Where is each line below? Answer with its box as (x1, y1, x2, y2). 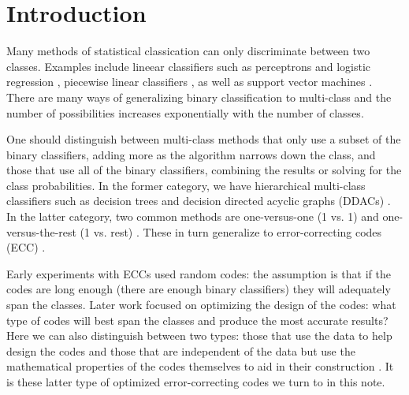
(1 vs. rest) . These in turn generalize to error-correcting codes (80, 223, 382, 240)
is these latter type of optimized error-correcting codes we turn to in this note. (6, 374, 385, 389)
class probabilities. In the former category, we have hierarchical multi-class (6, 177, 366, 193)
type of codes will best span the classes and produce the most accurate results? (6, 311, 389, 328)
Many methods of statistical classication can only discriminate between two (6, 43, 370, 59)
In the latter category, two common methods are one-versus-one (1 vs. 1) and (6, 208, 379, 225)
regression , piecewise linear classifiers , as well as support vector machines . (6, 73, 373, 90)
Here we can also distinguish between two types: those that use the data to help (6, 327, 392, 344)
